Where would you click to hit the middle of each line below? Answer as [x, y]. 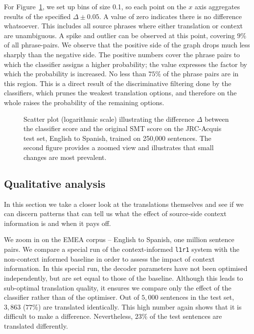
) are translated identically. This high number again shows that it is [140, 306]
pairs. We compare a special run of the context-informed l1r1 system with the [122, 249]
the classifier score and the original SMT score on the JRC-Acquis [123, 128]
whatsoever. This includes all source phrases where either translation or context [124, 26]
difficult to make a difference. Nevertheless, [69, 316]
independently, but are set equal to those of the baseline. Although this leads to [124, 278]
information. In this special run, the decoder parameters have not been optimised [126, 268]
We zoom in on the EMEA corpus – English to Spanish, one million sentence [119, 239]
